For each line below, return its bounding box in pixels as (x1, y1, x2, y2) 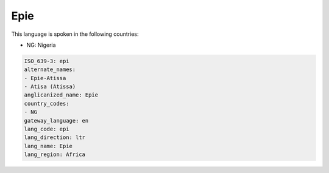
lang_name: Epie (24, 143, 73, 149)
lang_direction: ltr (24, 134, 85, 141)
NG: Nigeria (26, 41, 56, 49)
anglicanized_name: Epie (24, 92, 99, 98)
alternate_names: (24, 66, 76, 73)
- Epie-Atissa (24, 75, 66, 81)
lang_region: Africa (24, 151, 85, 158)
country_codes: (24, 100, 69, 107)
